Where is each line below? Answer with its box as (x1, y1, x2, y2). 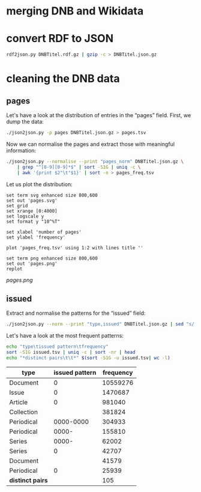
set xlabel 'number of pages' (6, 229, 82, 235)
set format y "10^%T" (6, 218, 61, 225)
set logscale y (6, 213, 44, 219)
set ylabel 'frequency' (6, 234, 66, 240)
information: (6, 147, 37, 154)
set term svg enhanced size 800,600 (6, 192, 98, 198)
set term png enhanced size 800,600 (6, 255, 98, 261)
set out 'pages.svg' (6, 197, 58, 204)
